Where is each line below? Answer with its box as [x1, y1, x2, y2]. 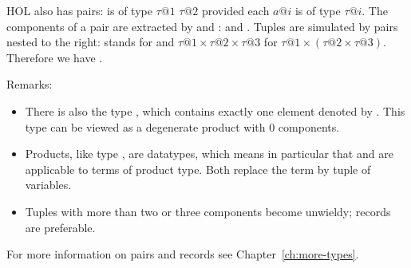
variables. [25, 176, 72, 193]
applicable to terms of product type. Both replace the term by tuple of [25, 160, 371, 177]
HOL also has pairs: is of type [6, 2, 152, 18]
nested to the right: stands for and [6, 33, 175, 50]
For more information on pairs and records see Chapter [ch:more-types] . [6, 246, 359, 262]
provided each [201, 2, 270, 18]
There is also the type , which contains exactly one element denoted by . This [25, 102, 405, 119]
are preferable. [25, 219, 96, 235]
